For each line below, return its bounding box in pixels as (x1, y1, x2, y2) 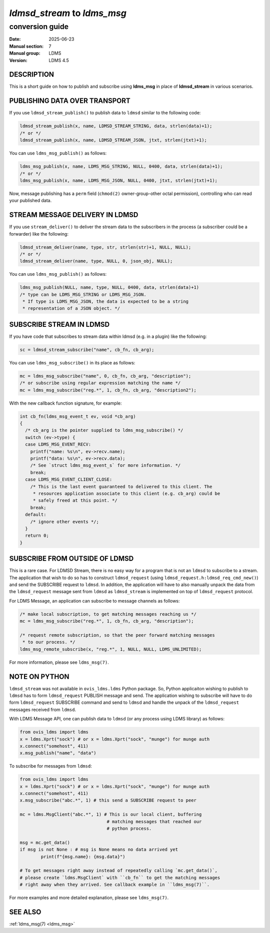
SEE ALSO (9, 907, 41, 916)
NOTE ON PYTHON (9, 672, 69, 681)
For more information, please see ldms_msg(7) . (9, 659, 109, 665)
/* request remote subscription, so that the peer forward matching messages (19, 632, 215, 638)
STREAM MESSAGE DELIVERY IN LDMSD (9, 211, 138, 219)
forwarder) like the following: (9, 231, 68, 237)
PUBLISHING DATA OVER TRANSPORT (9, 97, 130, 105)
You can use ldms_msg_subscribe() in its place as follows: (9, 359, 135, 365)
